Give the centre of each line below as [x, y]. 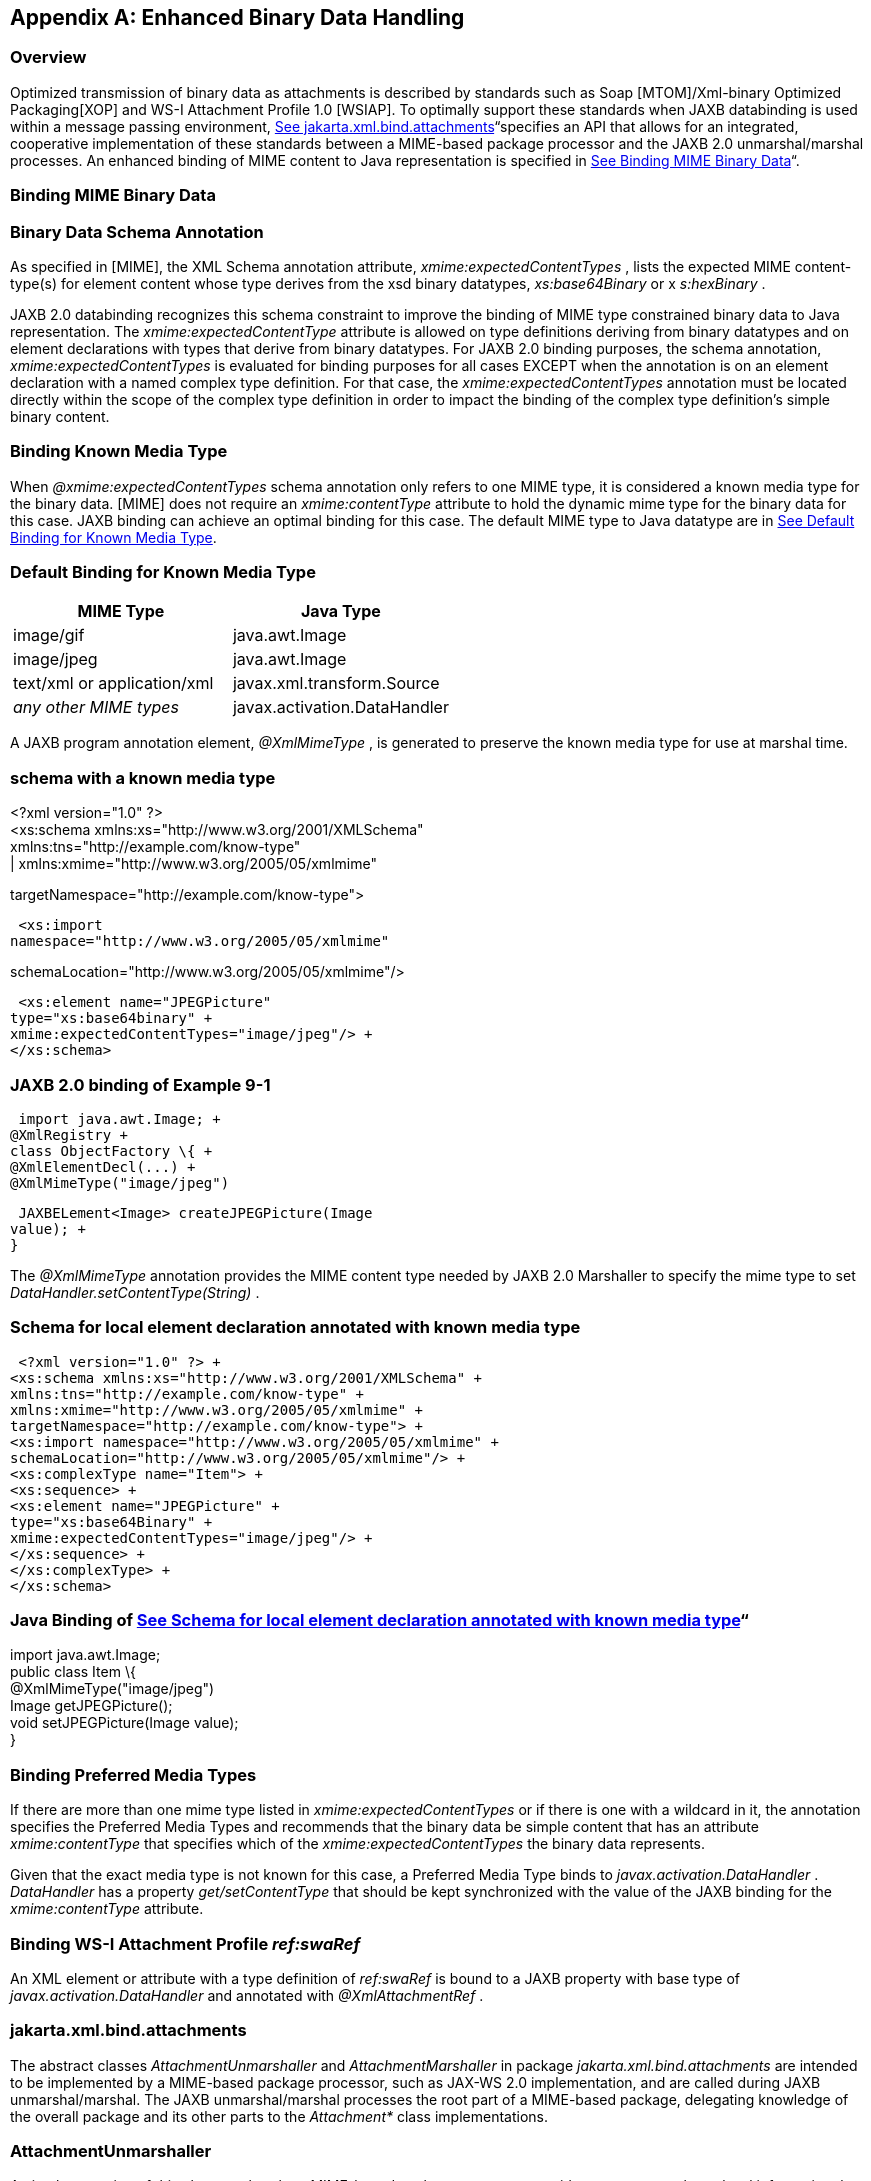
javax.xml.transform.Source [336, 683]
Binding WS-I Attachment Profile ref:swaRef [185, 1943]
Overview [48, 57]
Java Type [341, 611]
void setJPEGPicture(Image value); [124, 1723]
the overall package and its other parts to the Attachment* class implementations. [279, 2116]
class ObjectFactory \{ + [111, 1150]
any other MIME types [96, 707]
